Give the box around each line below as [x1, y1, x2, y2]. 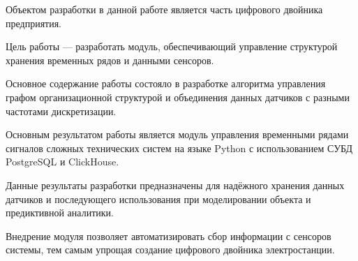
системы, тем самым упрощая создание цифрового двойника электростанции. [6, 242, 335, 257]
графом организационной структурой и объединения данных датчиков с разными [6, 89, 350, 104]
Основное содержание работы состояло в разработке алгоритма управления [6, 76, 326, 91]
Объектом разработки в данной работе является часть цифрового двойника [6, 2, 323, 16]
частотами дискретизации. [6, 103, 117, 118]
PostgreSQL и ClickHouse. [6, 154, 119, 169]
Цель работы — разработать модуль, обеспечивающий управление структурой [6, 39, 338, 54]
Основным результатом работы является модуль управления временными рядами [6, 127, 349, 142]
